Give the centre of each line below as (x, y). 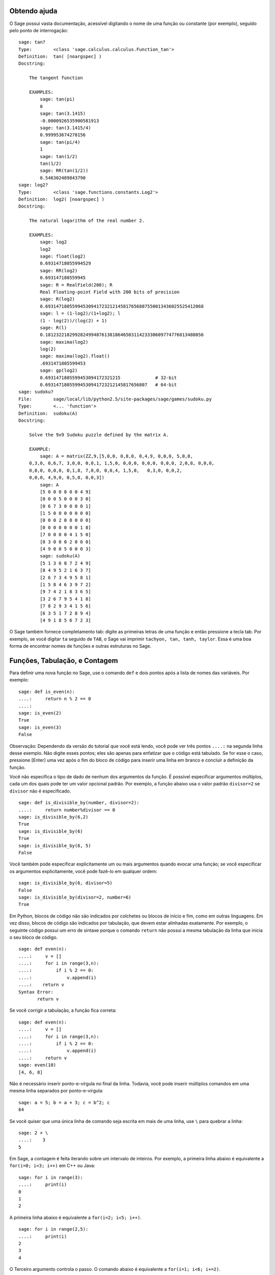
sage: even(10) (37, 1065)
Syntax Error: (36, 992)
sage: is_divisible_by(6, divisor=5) (66, 883)
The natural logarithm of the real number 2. (87, 221)
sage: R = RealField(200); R (76, 285)
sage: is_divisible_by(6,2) (53, 817)
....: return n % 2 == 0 (55, 699)
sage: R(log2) (58, 299)
